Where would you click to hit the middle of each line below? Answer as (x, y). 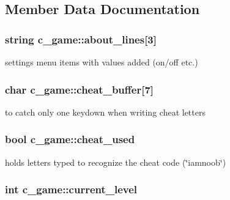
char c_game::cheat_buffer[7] (80, 89)
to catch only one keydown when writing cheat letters (105, 112)
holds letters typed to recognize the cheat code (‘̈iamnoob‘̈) (116, 162)
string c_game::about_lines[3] (81, 39)
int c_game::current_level (71, 189)
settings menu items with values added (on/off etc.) (102, 62)
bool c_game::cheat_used (70, 139)
